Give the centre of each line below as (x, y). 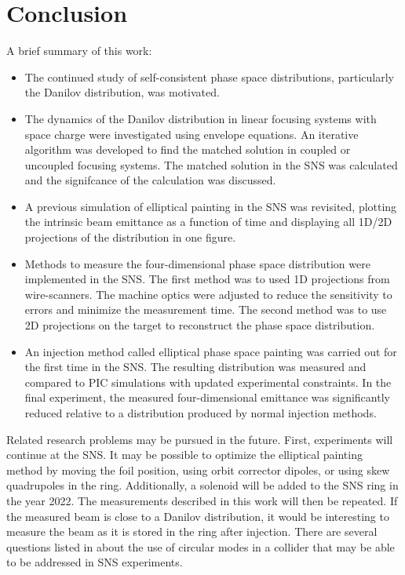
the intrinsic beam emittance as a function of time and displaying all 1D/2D (208, 222)
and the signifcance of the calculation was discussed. (150, 180)
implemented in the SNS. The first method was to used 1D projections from (207, 279)
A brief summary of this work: (79, 51)
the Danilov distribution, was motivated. (122, 92)
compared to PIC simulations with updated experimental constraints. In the (208, 382)
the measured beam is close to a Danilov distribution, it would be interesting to (198, 516)
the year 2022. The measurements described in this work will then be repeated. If (202, 500)
